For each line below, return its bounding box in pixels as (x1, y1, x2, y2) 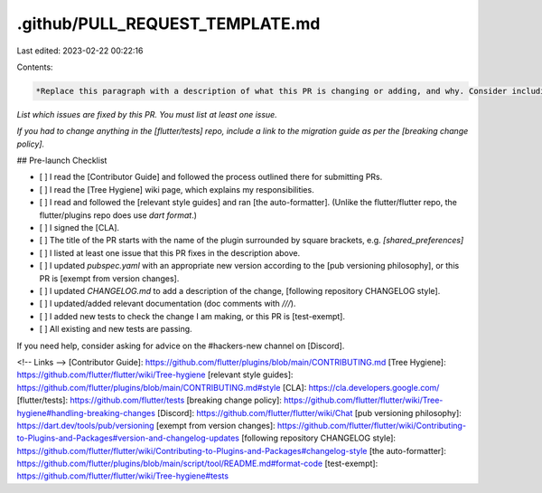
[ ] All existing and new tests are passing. (39, 324, 193, 335)
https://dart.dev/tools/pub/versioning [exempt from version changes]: (16, 420, 276, 431)
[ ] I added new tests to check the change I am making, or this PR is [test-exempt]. (39, 310, 346, 321)
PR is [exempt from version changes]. (39, 272, 180, 284)
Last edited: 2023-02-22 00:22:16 (16, 45, 144, 56)
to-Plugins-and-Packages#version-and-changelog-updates (16, 432, 239, 443)
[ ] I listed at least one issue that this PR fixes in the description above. (39, 247, 301, 258)
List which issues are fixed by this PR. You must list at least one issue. (16, 109, 277, 119)
